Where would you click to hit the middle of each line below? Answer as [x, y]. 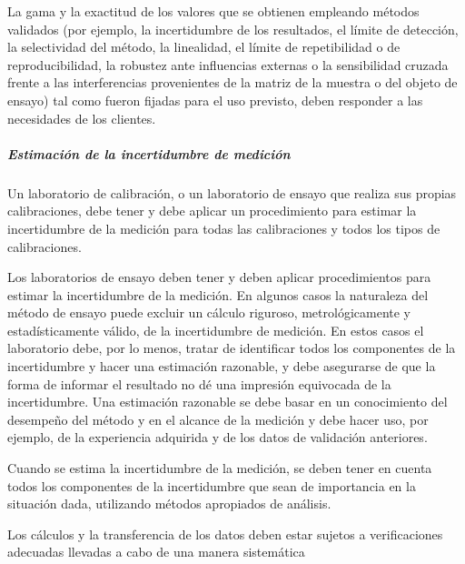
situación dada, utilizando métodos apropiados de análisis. [169, 504]
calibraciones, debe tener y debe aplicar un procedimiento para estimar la [212, 211]
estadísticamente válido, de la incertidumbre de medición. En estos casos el [216, 330]
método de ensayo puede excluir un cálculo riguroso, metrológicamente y [209, 312]
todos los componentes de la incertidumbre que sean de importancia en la [212, 485]
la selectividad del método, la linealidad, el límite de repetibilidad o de [204, 47]
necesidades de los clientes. [82, 118]
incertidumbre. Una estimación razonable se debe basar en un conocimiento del [228, 402]
